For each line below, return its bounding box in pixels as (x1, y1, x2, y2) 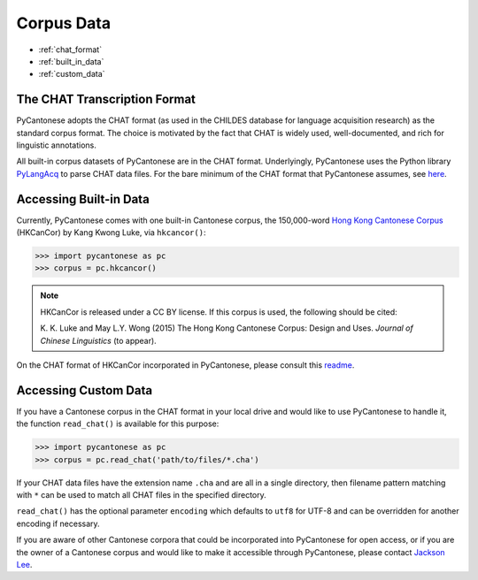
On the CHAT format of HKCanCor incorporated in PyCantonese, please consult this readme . (16, 360, 355, 370)
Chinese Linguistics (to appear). (40, 335, 157, 346)
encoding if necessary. (16, 518, 101, 529)
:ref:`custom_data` (38, 69, 105, 80)
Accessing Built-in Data (16, 191, 150, 207)
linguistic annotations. (16, 140, 96, 150)
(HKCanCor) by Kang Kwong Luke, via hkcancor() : (16, 227, 206, 238)
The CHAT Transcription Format (16, 92, 197, 107)
